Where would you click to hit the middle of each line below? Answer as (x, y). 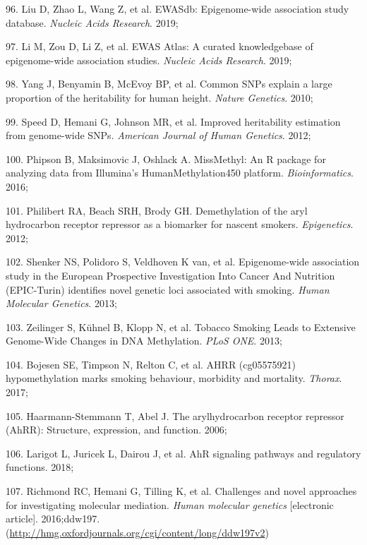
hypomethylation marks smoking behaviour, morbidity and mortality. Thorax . (174, 378)
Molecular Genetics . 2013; (61, 303)
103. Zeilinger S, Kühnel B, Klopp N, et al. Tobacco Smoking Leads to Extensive (181, 327)
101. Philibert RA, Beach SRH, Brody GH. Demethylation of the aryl (157, 210)
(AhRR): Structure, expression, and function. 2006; (116, 430)
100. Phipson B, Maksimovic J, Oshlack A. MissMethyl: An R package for (166, 158)
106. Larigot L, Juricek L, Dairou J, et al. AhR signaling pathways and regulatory (183, 453)
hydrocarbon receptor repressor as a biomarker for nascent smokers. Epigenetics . (180, 224)
